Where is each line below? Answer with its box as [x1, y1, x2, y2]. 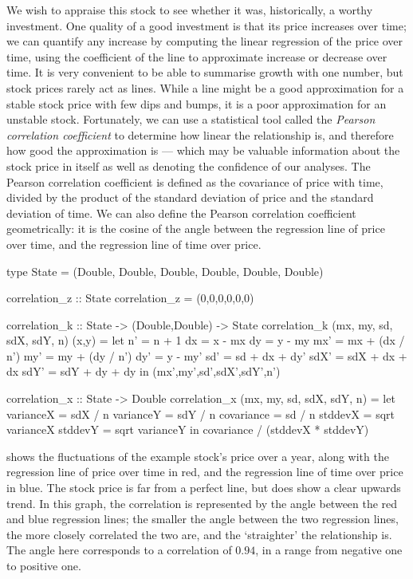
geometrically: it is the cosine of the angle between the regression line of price [6, 220, 385, 237]
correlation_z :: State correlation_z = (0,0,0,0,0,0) [6, 289, 254, 306]
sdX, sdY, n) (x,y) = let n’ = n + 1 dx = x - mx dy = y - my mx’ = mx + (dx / [6, 332, 405, 349]
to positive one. [6, 557, 81, 573]
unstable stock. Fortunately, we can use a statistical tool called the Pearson [6, 111, 376, 128]
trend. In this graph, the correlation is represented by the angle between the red [6, 494, 398, 511]
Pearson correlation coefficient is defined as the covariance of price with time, [6, 173, 383, 190]
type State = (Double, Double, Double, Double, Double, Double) [6, 262, 324, 279]
